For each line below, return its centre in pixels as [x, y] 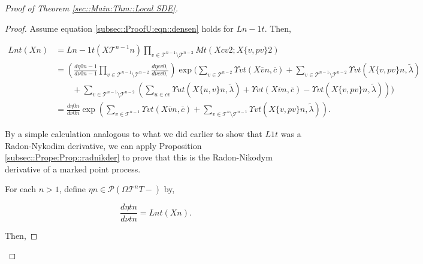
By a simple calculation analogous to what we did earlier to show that [134, 134]
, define [72, 189]
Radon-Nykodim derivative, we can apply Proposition [103, 145]
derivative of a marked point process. [73, 169]
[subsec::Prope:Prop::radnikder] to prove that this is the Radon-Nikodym [139, 157]
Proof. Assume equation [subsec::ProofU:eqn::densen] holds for [119, 28]
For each [20, 189]
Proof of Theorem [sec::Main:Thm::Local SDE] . [91, 8]
